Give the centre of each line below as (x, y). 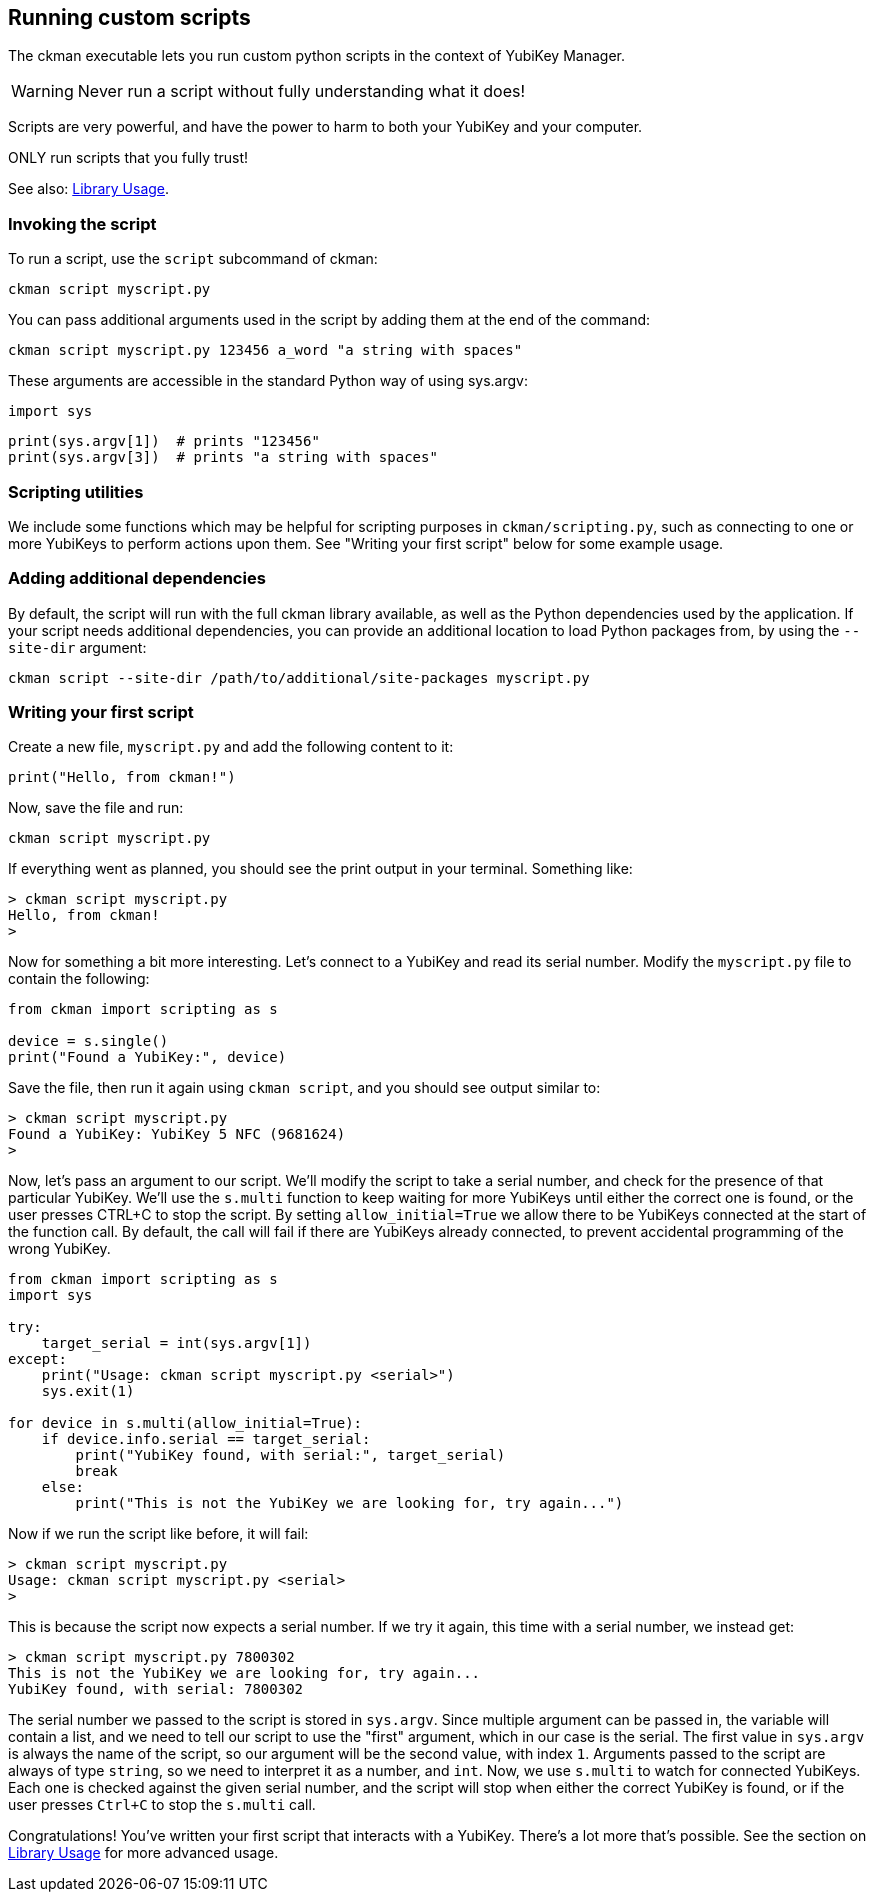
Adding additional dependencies (137, 578)
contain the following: (79, 979)
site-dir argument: (77, 647)
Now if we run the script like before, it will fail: (158, 1534)
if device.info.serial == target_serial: (206, 1439)
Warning (42, 91)
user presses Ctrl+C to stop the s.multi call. (162, 1805)
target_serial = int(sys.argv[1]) (176, 1343)
